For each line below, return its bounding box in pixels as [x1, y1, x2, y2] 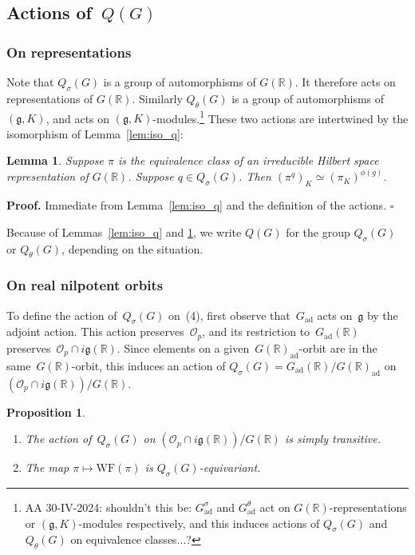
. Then [239, 168, 271, 185]
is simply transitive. [284, 430, 381, 447]
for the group [286, 223, 350, 240]
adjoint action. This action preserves [6, 323, 184, 340]
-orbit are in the [298, 339, 377, 356]
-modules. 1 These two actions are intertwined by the [152, 107, 409, 126]
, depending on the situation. [61, 240, 204, 257]
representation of [6, 168, 89, 185]
